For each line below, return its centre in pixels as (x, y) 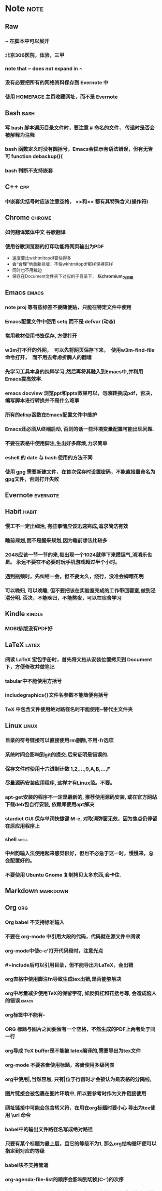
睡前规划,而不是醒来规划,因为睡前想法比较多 (56, 541)
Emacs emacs (24, 293)
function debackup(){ (37, 156)
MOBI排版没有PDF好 (29, 629)
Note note (24, 9)
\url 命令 (21, 1115)
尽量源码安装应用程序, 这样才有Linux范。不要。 (60, 783)
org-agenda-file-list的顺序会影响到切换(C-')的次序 (65, 1179)
